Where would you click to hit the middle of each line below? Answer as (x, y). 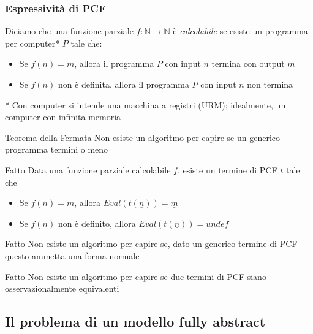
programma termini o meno (57, 149)
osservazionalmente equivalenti (62, 288)
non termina (270, 84)
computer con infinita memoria (63, 117)
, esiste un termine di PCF (227, 169)
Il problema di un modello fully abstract (135, 321)
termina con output (248, 63)
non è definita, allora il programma (123, 84)
